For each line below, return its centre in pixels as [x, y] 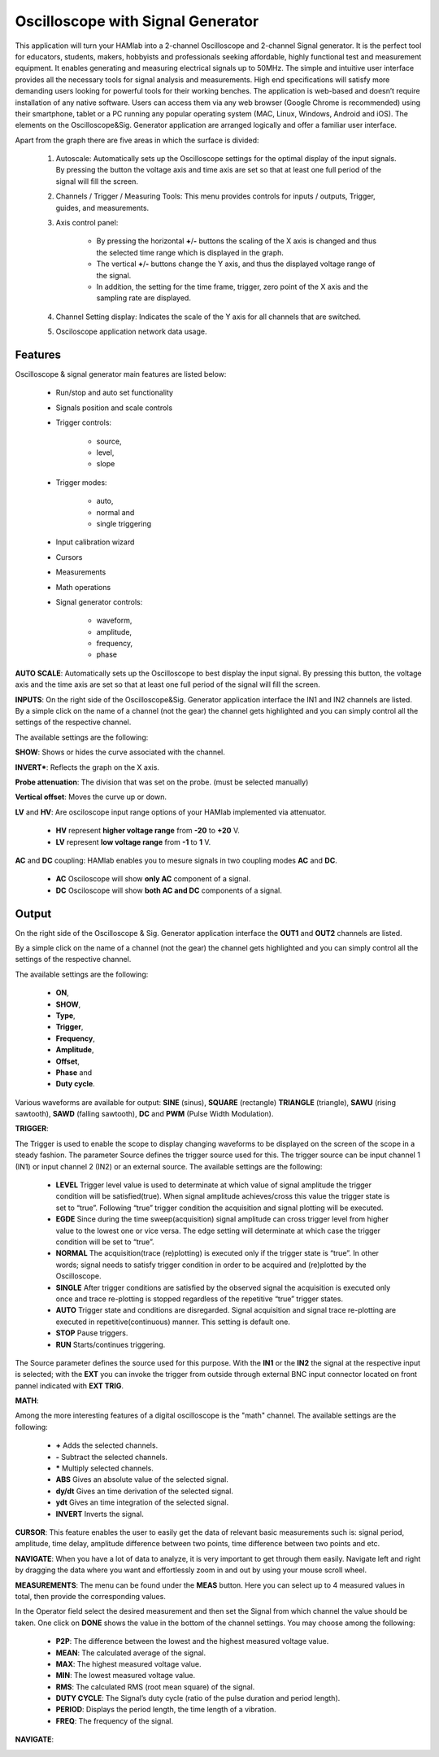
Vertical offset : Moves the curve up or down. [91, 797]
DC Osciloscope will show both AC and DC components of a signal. [169, 890]
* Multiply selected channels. [104, 1468]
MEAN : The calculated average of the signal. [131, 1653]
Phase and [74, 1072]
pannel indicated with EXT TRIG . [69, 1385]
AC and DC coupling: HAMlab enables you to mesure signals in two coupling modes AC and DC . [176, 860]
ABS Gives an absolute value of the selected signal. [142, 1479]
